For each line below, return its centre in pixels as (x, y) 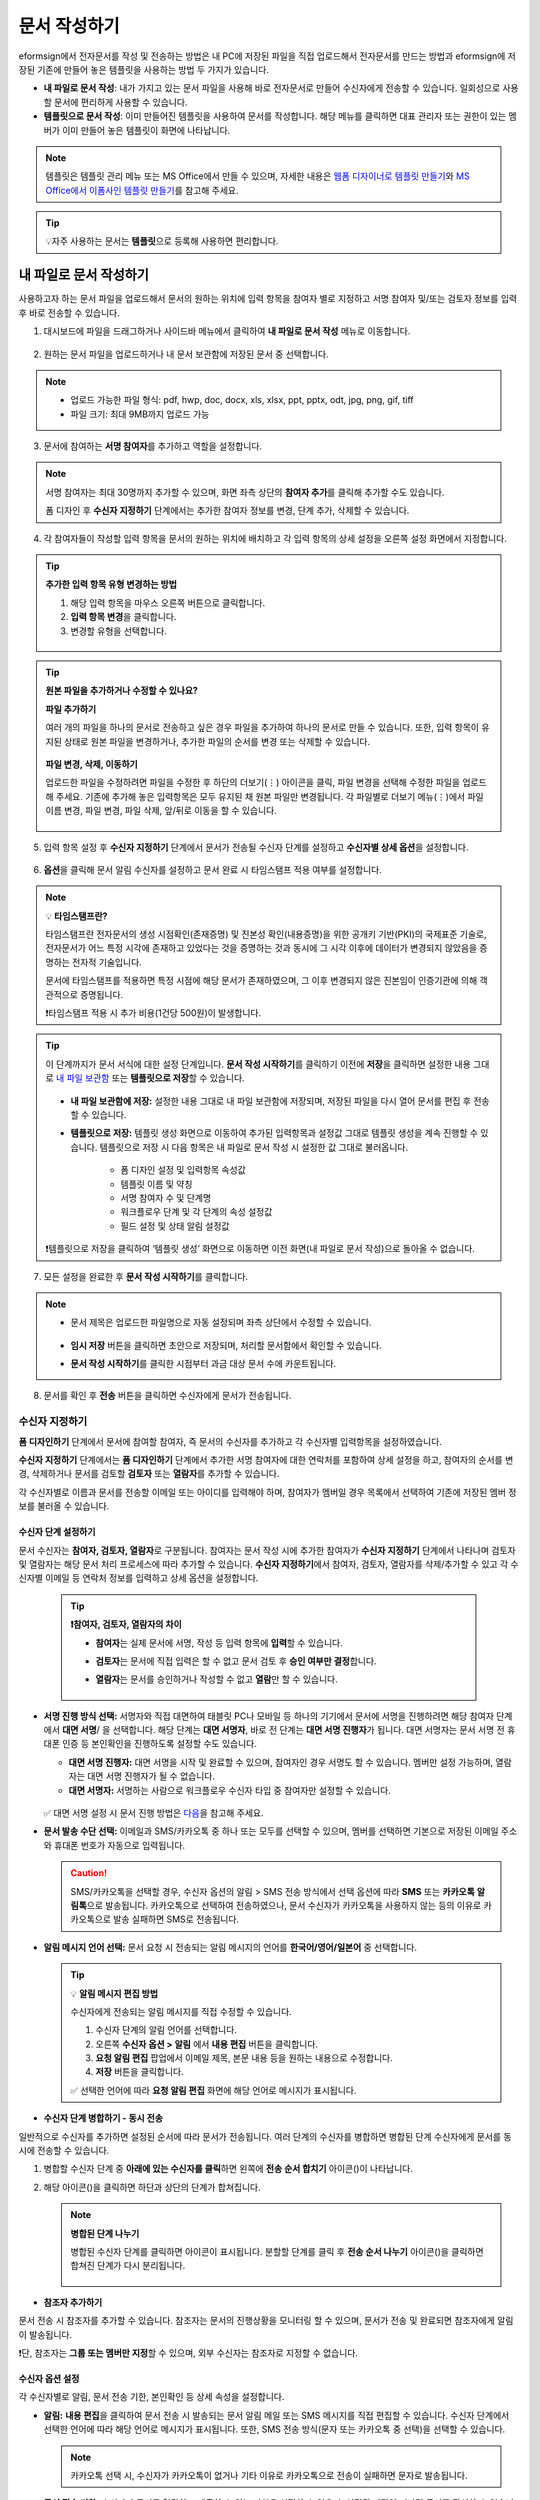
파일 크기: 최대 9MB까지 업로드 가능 (140, 414)
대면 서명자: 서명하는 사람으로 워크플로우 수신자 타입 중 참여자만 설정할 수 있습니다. (230, 1790)
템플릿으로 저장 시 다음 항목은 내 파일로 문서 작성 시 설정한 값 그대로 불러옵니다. (254, 1147)
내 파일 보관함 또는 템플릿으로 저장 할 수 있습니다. (150, 1078)
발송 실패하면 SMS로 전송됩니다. (176, 1919)
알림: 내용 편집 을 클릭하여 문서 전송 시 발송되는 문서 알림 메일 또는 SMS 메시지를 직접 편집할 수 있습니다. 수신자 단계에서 (276, 2415)
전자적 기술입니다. (106, 962)
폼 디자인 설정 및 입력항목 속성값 (183, 1170)
